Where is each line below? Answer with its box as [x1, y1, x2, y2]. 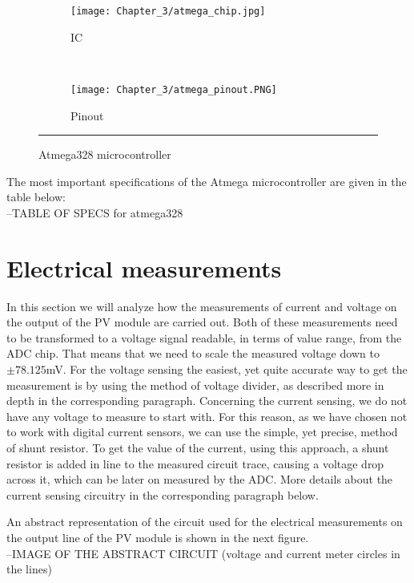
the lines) [6, 561, 52, 577]
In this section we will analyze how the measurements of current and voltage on [6, 298, 397, 314]
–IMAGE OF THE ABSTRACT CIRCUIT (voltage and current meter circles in [6, 545, 400, 561]
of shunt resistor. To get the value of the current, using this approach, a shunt [6, 439, 389, 455]
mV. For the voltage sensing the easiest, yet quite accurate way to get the [46, 360, 408, 377]
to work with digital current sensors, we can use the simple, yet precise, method [6, 423, 398, 440]
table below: [6, 188, 66, 205]
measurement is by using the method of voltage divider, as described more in [6, 376, 384, 393]
